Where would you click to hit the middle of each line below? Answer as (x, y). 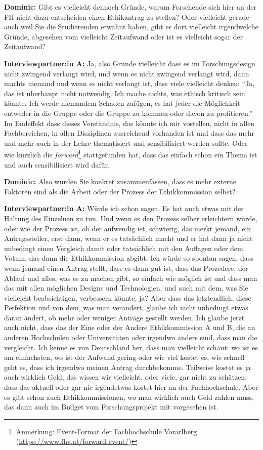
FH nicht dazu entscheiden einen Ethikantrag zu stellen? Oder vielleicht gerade (127, 16)
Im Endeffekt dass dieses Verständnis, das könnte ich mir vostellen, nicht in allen (129, 123)
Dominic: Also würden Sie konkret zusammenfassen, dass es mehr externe (120, 181)
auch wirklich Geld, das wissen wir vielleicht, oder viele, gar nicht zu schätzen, (126, 377)
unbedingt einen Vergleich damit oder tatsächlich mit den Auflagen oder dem (124, 248)
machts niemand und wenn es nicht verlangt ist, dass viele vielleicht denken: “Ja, (129, 83)
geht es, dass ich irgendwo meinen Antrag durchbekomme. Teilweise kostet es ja (127, 367)
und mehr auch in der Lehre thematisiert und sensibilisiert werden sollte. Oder (126, 142)
